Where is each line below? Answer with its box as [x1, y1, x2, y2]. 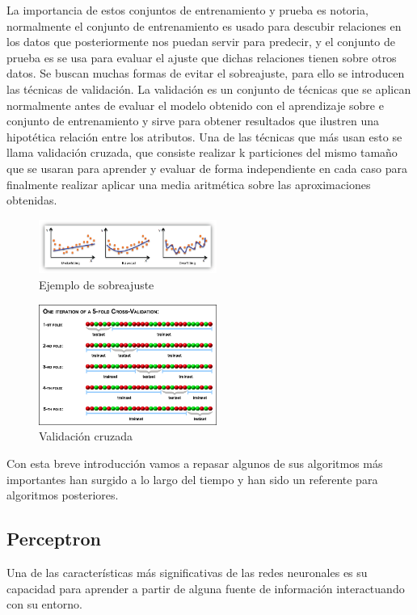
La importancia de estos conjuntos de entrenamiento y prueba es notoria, [6, 2, 369, 18]
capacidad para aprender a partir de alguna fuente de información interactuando [6, 579, 405, 596]
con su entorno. [6, 596, 82, 613]
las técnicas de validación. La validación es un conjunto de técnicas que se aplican [6, 80, 411, 97]
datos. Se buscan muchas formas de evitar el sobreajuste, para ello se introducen [6, 65, 405, 82]
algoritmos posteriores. [6, 487, 119, 503]
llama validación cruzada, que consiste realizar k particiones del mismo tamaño [6, 144, 398, 161]
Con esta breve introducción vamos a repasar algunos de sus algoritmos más [6, 454, 383, 471]
